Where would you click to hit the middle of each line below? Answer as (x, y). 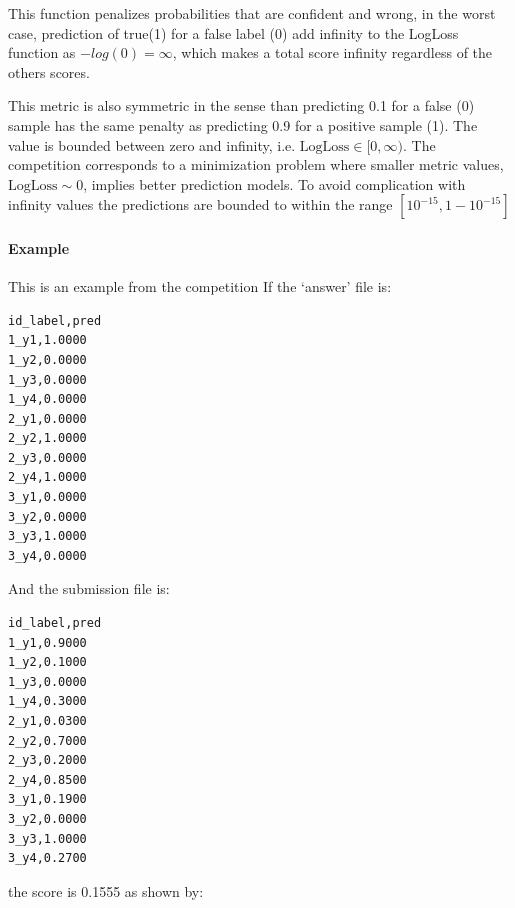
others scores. (49, 71)
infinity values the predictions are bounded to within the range (200, 204)
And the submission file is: (89, 588)
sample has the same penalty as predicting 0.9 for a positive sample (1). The (243, 124)
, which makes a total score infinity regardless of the (332, 52)
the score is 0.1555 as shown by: (106, 890)
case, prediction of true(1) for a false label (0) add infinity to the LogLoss (233, 32)
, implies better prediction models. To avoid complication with (274, 183)
